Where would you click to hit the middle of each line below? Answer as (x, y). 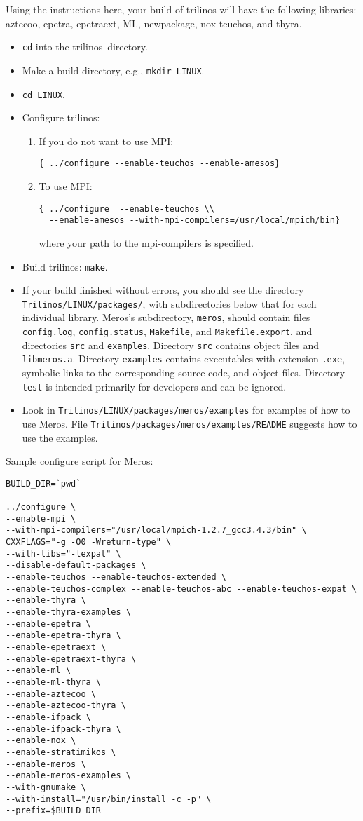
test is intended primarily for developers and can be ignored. (154, 386)
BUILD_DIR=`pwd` (43, 483)
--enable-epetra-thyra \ (63, 636)
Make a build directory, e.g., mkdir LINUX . (113, 70)
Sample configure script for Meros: (80, 461)
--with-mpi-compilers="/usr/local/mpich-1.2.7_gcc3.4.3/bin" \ (156, 530)
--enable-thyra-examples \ (68, 612)
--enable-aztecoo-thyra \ (66, 706)
